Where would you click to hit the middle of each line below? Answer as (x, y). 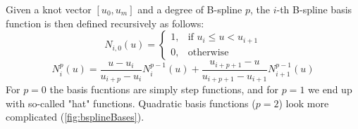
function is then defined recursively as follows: (105, 23)
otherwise (208, 52)
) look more (304, 103)
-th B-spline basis (314, 9)
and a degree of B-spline (190, 9)
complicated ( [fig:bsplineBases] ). (75, 117)
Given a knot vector (49, 9)
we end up (330, 89)
